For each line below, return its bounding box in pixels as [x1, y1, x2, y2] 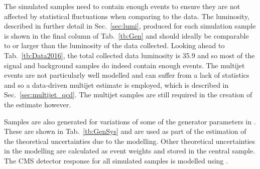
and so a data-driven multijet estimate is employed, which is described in [4, 79, 229, 90]
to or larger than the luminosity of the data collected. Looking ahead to [4, 40, 225, 51]
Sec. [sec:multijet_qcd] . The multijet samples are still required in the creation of [4, 89, 252, 100]
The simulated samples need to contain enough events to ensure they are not [4, 1, 240, 11]
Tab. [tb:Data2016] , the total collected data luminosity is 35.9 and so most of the [4, 50, 255, 60]
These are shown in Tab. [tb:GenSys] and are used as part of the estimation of [4, 126, 246, 136]
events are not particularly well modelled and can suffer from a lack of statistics [4, 70, 249, 80]
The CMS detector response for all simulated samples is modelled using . [4, 155, 228, 165]
